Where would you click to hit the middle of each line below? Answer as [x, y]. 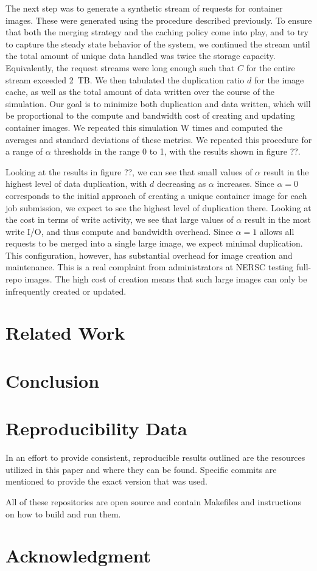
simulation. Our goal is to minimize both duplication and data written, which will [158, 103]
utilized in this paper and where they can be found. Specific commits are [141, 469]
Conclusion [53, 380]
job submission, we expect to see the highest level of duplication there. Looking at [158, 207]
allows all [277, 231]
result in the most [277, 219]
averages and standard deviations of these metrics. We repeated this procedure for [159, 139]
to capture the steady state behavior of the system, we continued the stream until [158, 44]
